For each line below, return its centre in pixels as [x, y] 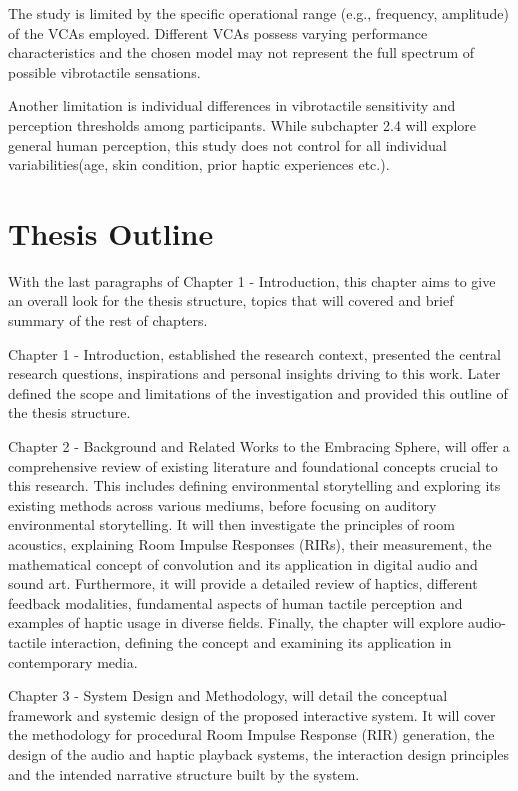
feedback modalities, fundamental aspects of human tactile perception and [235, 602]
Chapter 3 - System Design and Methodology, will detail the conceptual [228, 695]
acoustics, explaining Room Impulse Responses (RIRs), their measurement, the [250, 544]
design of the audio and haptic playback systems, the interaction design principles [259, 753]
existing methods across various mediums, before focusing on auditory [222, 504]
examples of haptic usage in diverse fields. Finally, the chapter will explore [236, 622]
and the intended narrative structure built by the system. [184, 773]
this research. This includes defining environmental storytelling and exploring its [254, 485]
